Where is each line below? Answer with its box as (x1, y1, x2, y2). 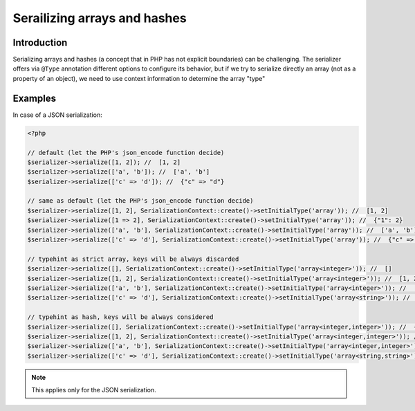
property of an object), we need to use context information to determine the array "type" (12, 74, 266, 82)
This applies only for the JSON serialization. (31, 386, 156, 394)
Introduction (12, 37, 68, 48)
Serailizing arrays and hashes (12, 10, 187, 26)
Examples (12, 92, 57, 104)
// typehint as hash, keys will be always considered (27, 313, 214, 321)
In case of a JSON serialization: (12, 111, 103, 119)
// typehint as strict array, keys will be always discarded (27, 255, 239, 263)
